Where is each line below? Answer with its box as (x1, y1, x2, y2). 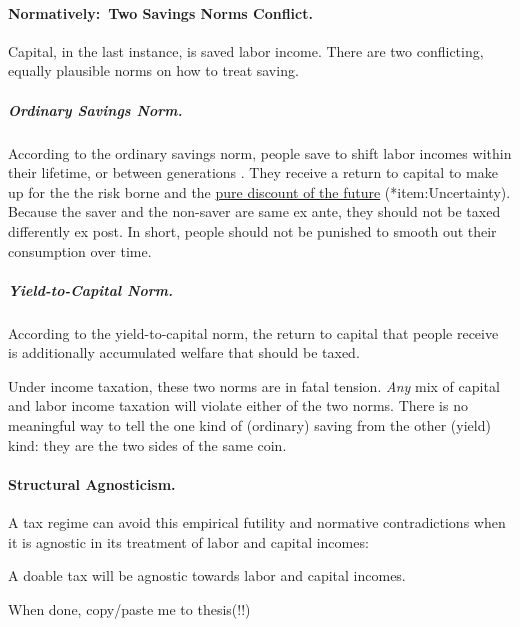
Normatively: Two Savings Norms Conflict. (8, 2, 313, 23)
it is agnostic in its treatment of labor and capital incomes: (8, 531, 369, 552)
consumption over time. (8, 240, 152, 261)
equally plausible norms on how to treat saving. (8, 60, 299, 81)
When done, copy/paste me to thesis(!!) (8, 598, 251, 619)
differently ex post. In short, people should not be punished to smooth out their (8, 220, 497, 241)
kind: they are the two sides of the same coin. (8, 434, 287, 455)
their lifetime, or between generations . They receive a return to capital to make (8, 162, 498, 183)
